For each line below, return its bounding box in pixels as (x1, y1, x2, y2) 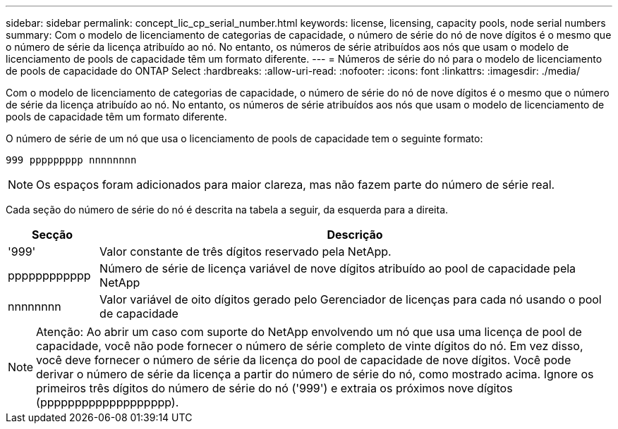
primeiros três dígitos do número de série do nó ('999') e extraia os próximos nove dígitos (36, 381, 513, 395)
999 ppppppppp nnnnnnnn (6, 154, 137, 166)
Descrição (327, 228, 383, 242)
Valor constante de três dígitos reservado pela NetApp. (99, 244, 392, 259)
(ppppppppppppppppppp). (36, 395, 179, 409)
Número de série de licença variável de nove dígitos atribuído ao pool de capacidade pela (99, 261, 576, 275)
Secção (32, 228, 73, 242)
